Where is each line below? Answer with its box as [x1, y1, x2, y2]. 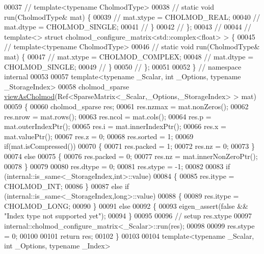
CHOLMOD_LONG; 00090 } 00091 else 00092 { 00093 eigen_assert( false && [4, 200, 248, 211]
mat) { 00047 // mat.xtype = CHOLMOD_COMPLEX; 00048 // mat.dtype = [4, 51, 254, 61]
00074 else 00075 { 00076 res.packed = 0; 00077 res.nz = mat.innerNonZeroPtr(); [4, 150, 258, 161]
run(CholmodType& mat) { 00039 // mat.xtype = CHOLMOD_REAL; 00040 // [4, 11, 260, 22]
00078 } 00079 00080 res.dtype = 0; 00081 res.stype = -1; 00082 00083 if [4, 161, 230, 171]
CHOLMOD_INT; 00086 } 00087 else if [4, 180, 129, 191]
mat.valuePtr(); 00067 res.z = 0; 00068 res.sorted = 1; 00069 [4, 131, 194, 141]
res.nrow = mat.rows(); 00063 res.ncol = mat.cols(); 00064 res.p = [4, 111, 212, 121]
